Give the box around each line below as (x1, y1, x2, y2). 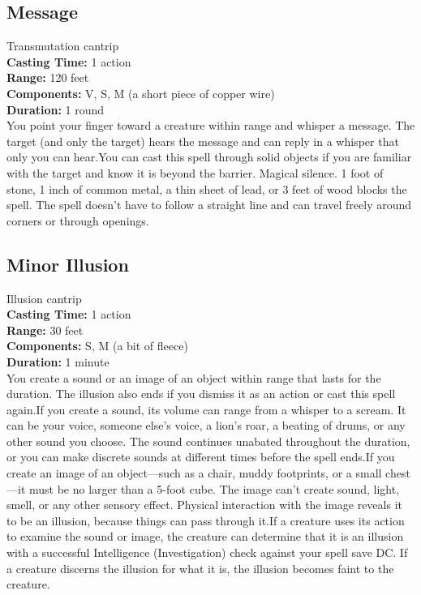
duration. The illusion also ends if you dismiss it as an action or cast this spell (6, 385, 396, 402)
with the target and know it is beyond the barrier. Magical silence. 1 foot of (6, 164, 384, 181)
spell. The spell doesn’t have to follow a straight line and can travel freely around (6, 196, 412, 213)
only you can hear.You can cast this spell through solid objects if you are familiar (6, 148, 412, 165)
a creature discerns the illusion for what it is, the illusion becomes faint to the (6, 559, 394, 576)
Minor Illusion (6, 251, 129, 276)
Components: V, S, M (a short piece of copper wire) (6, 84, 275, 101)
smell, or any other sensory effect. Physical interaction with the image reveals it (6, 496, 402, 513)
